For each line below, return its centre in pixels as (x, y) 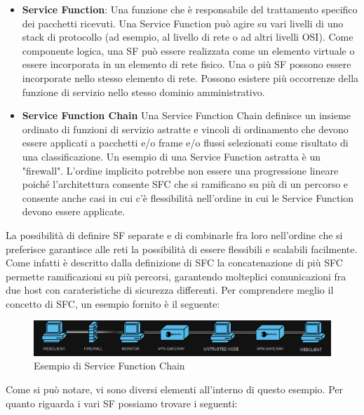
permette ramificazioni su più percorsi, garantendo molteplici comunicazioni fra (176, 276)
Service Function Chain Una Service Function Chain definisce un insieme (187, 115)
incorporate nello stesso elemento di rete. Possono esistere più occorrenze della (190, 77)
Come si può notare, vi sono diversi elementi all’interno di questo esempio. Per (174, 389)
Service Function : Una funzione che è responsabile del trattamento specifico (190, 9)
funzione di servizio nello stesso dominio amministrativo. (143, 91)
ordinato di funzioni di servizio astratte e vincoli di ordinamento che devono (185, 129)
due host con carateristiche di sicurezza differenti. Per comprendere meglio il (170, 290)
